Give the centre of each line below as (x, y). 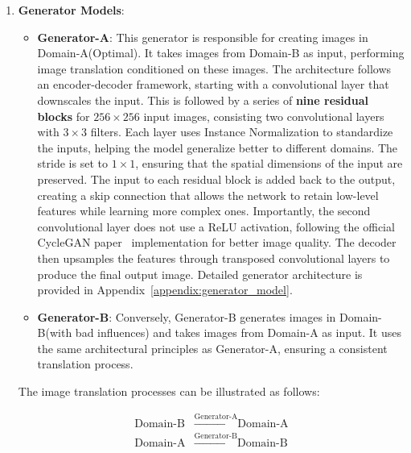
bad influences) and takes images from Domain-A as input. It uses (238, 332)
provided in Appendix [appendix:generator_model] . (165, 290)
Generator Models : (71, 10)
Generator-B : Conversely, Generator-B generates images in (187, 316)
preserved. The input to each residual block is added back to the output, (216, 179)
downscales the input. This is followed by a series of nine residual (203, 100)
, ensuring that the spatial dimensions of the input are (269, 163)
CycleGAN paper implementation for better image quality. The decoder (217, 242)
